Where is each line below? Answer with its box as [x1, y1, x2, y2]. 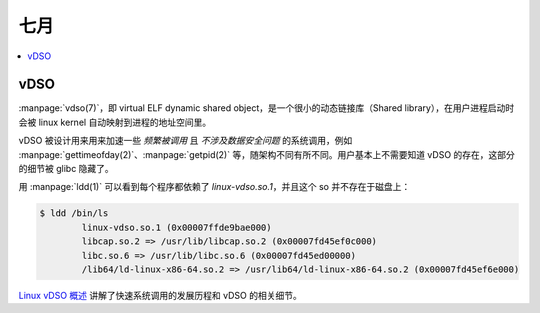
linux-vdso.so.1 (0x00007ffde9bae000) [81, 221, 272, 233]
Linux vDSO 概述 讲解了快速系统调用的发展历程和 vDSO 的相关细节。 [18, 289, 302, 301]
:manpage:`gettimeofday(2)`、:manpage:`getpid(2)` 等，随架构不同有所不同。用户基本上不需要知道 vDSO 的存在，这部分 [18, 148, 515, 160]
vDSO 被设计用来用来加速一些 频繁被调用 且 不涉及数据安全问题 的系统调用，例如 [18, 135, 353, 147]
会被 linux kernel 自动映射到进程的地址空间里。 [18, 116, 212, 128]
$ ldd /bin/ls [39, 208, 109, 219]
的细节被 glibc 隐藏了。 [18, 163, 114, 175]
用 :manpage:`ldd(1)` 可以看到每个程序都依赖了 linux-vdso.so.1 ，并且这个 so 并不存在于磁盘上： [18, 181, 411, 193]
